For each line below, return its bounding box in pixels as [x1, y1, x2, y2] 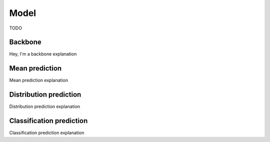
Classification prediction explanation [9, 130, 84, 136]
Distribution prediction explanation [9, 103, 80, 109]
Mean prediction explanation [9, 77, 68, 83]
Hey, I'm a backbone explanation [9, 51, 77, 57]
